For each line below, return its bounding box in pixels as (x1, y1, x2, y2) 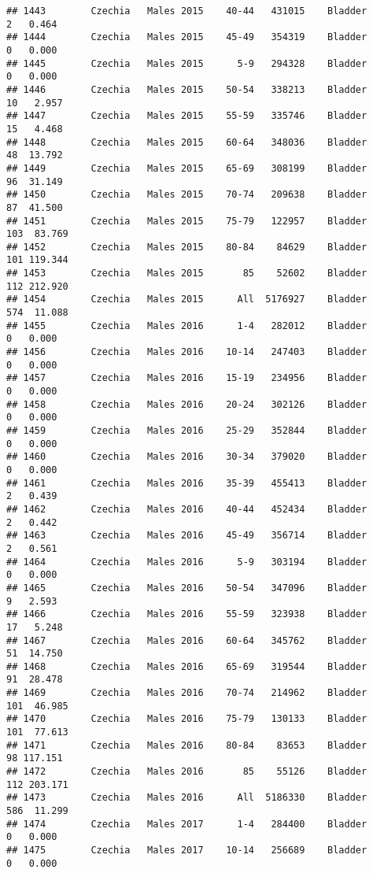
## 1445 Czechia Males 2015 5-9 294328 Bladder (6, 57, 367, 69)
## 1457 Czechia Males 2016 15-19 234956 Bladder (6, 372, 367, 384)
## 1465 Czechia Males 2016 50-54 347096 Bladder (6, 582, 367, 594)
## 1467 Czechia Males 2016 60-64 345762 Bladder (6, 634, 367, 646)
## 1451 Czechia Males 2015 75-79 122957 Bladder (6, 215, 367, 227)
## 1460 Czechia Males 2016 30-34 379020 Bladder (6, 451, 367, 463)
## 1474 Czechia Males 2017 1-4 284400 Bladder (6, 818, 367, 830)
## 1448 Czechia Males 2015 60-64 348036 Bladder (6, 136, 367, 148)
